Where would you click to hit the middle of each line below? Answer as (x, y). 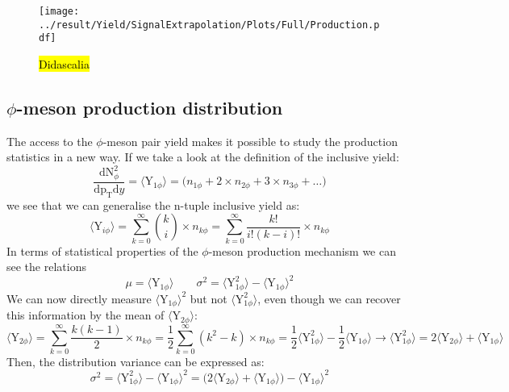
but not (209, 298)
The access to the (50, 141)
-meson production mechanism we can (302, 250)
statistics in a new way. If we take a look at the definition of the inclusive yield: (203, 157)
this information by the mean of (86, 315)
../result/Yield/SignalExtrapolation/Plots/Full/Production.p (209, 25)
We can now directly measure (79, 298)
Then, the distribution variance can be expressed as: (136, 361)
